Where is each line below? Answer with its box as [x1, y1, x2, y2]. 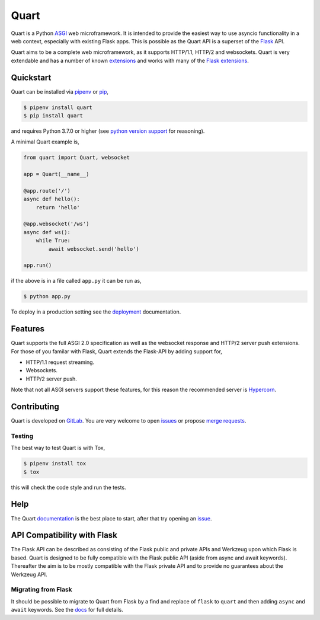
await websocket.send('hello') [48, 245, 139, 252]
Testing [11, 432, 34, 440]
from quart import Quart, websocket [23, 154, 130, 161]
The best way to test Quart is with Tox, [11, 445, 105, 452]
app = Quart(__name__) [23, 171, 89, 178]
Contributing [11, 402, 59, 412]
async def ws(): [23, 229, 71, 235]
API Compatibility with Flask [11, 530, 118, 541]
